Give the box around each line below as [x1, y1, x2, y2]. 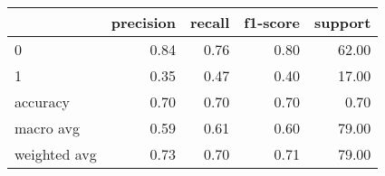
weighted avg [14, 144, 97, 164]
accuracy [14, 91, 70, 112]
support [313, 12, 371, 32]
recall [189, 12, 230, 32]
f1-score [244, 12, 300, 32]
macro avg [14, 117, 81, 138]
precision [111, 12, 176, 32]
